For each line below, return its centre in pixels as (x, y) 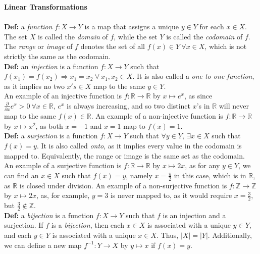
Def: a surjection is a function (51, 136)
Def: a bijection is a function (49, 215)
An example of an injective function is (63, 96)
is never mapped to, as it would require (171, 195)
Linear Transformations (46, 7)
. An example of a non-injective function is (157, 116)
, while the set (136, 36)
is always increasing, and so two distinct (129, 105)
